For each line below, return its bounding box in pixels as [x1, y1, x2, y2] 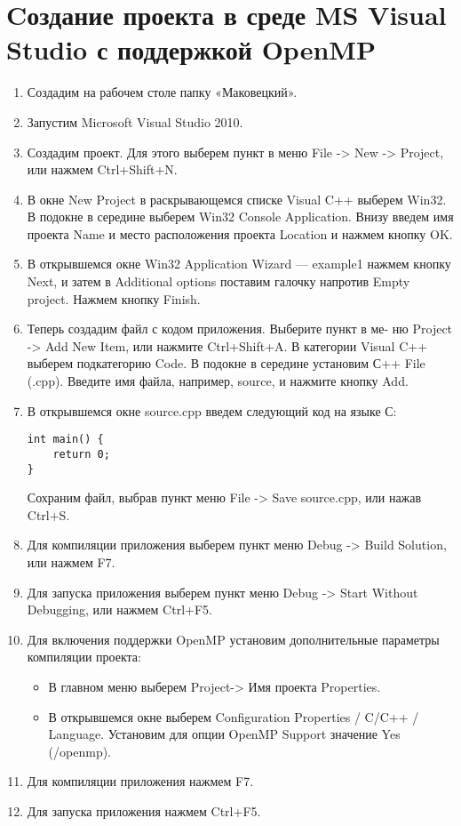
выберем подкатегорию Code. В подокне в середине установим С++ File [27, 354, 425, 373]
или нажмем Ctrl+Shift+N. [27, 160, 178, 179]
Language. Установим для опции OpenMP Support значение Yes [48, 725, 401, 743]
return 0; [52, 447, 110, 461]
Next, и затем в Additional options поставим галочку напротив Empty [27, 272, 410, 291]
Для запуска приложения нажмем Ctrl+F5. [27, 801, 261, 820]
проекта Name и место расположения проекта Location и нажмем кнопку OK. [27, 224, 453, 243]
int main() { [27, 433, 104, 446]
